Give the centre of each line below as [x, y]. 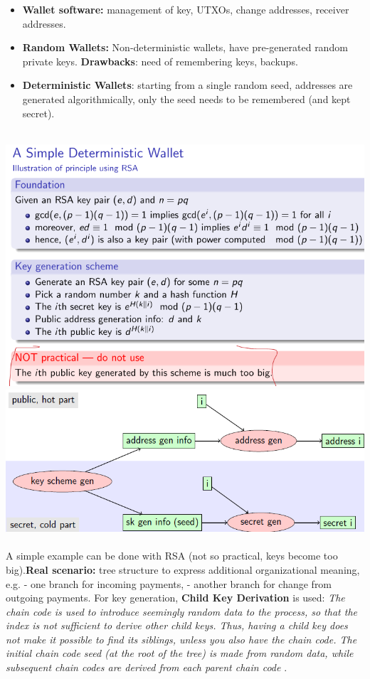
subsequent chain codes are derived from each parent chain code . [147, 667]
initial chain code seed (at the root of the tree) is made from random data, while [180, 653]
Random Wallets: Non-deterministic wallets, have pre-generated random [185, 47]
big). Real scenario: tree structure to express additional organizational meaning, [183, 569]
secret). [38, 113]
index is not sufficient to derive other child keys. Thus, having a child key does [177, 625]
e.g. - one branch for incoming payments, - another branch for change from [169, 583]
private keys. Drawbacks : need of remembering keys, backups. [160, 61]
